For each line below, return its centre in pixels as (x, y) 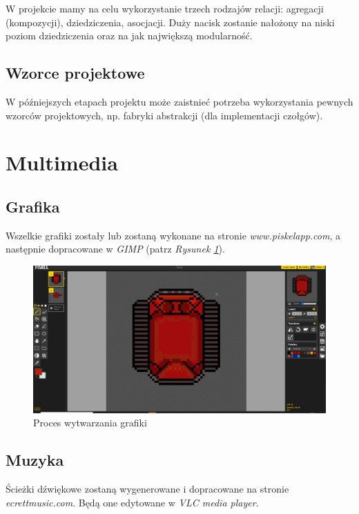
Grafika (33, 206)
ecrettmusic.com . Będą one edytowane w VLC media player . (132, 502)
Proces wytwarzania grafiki (90, 423)
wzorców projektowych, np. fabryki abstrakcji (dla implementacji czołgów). (164, 115)
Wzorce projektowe (75, 73)
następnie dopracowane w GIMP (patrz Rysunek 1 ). (115, 249)
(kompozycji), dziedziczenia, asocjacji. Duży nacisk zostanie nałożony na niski (170, 22)
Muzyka (35, 460)
